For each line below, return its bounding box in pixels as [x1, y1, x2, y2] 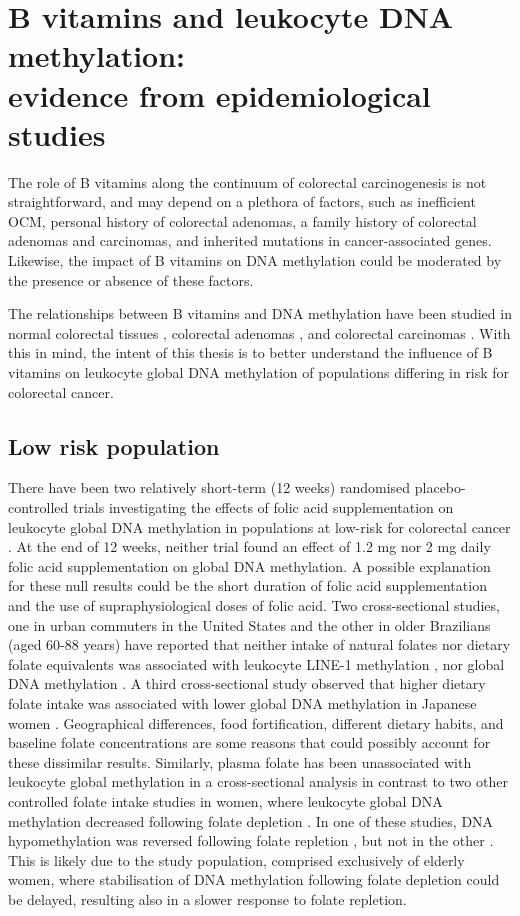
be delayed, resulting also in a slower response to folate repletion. [8, 888, 407, 909]
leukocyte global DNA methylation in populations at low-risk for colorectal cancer [8, 516, 511, 537]
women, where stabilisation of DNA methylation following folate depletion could [8, 869, 500, 890]
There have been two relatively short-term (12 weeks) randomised [8, 477, 411, 498]
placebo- [414, 477, 466, 498]
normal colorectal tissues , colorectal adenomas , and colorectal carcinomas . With [8, 322, 511, 343]
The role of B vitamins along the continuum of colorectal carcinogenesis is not [8, 171, 487, 192]
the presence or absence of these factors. [8, 269, 254, 290]
